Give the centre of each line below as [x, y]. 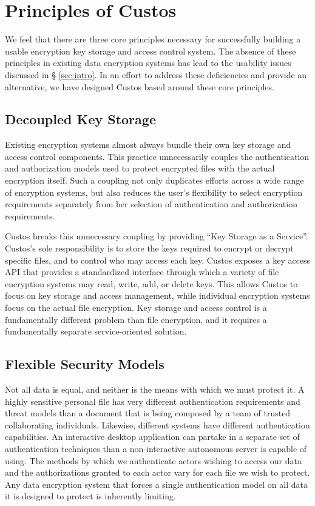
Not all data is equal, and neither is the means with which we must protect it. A [155, 389]
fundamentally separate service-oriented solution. [96, 331]
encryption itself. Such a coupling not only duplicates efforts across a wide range [154, 180]
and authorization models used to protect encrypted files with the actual [140, 168]
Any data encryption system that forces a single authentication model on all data [156, 484]
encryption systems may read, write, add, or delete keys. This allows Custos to [151, 283]
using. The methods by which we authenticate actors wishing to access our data [153, 460]
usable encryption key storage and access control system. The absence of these [151, 51]
